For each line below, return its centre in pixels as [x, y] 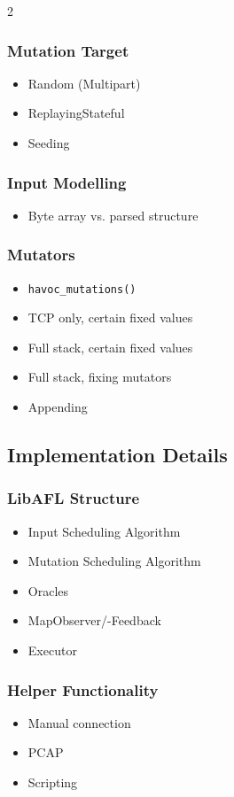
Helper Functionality [83, 689]
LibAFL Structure [74, 498]
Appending [58, 407]
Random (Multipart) [84, 83]
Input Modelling [67, 182]
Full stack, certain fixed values [110, 347]
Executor [52, 650]
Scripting [53, 782]
